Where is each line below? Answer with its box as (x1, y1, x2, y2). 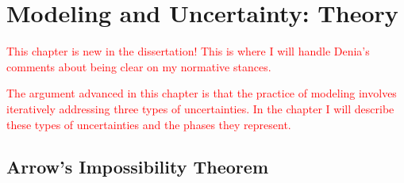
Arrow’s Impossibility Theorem (6, 154, 269, 179)
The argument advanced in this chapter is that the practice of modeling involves (6, 85, 397, 101)
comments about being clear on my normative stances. (6, 58, 271, 74)
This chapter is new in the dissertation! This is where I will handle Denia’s (6, 43, 370, 59)
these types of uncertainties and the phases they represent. (6, 116, 291, 132)
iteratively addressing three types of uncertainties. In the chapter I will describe (6, 100, 394, 116)
